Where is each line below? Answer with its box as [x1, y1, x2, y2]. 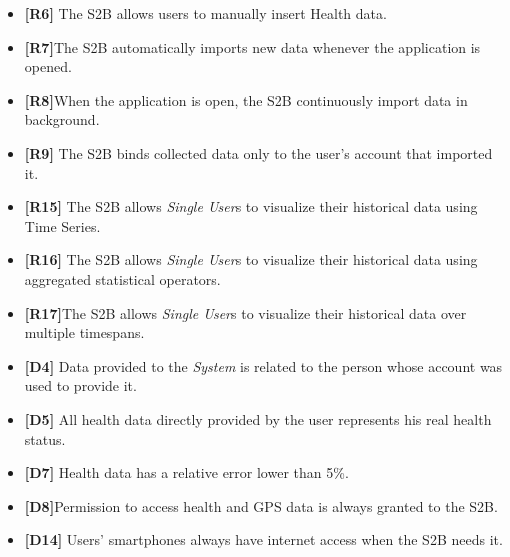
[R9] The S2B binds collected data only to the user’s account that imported [24, 142, 493, 163]
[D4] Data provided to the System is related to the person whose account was [24, 355, 503, 376]
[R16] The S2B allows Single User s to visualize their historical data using [24, 249, 478, 270]
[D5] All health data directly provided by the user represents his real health [24, 408, 492, 429]
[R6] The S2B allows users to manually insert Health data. [24, 3, 387, 23]
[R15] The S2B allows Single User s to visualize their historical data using [24, 196, 478, 217]
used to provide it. [24, 375, 137, 396]
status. [24, 428, 66, 449]
